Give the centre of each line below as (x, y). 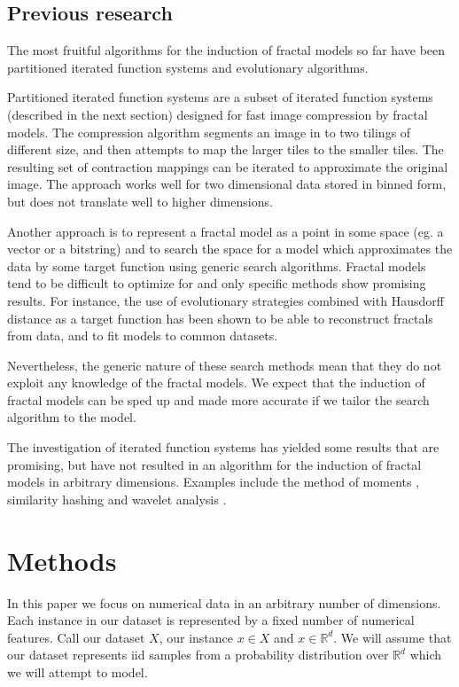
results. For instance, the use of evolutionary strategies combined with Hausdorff (226, 300)
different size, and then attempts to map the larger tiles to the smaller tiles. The (226, 149)
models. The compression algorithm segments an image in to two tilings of (209, 132)
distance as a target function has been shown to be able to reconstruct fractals (220, 318)
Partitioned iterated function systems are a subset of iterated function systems (220, 97)
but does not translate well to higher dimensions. (140, 201)
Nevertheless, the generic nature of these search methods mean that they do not (225, 365)
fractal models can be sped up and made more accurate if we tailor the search (218, 399)
